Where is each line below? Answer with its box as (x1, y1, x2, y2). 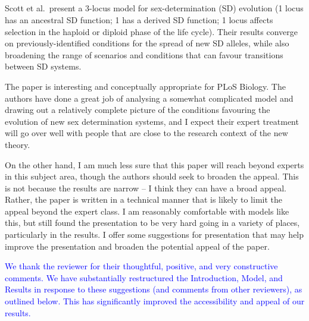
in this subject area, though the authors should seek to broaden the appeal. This (5, 170, 299, 182)
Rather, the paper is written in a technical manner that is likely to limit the (5, 193, 283, 206)
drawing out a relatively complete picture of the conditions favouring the (5, 103, 270, 116)
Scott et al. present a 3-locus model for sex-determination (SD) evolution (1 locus (5, 2, 304, 14)
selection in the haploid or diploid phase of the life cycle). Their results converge (5, 25, 298, 37)
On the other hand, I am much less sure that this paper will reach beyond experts (5, 158, 304, 171)
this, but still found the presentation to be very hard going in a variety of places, (5, 216, 300, 229)
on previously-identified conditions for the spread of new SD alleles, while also (5, 37, 289, 49)
